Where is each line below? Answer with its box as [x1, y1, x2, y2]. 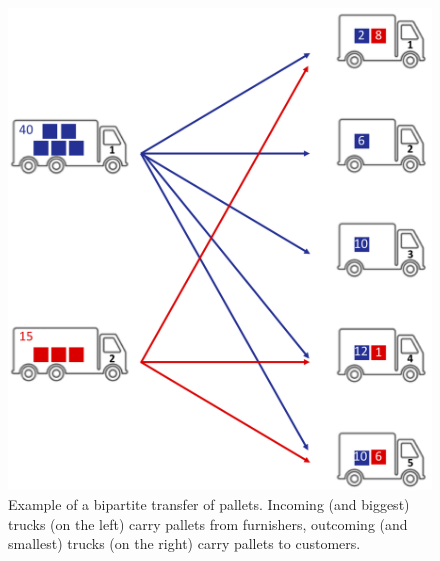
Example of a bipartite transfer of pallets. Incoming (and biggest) [8, 494, 410, 514]
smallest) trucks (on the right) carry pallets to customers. [8, 533, 361, 554]
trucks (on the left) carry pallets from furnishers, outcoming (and [8, 513, 408, 534]
